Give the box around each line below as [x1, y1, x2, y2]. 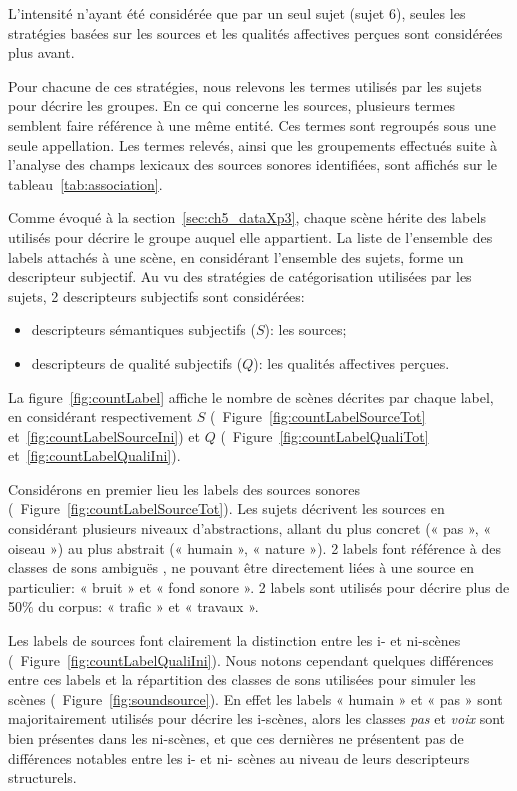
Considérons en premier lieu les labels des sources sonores [8, 478, 361, 499]
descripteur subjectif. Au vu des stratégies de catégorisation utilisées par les [8, 266, 472, 287]
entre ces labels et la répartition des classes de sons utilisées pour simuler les [8, 669, 476, 690]
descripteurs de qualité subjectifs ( [31, 352, 243, 373]
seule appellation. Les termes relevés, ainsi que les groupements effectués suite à [8, 134, 497, 155]
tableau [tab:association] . [8, 173, 163, 194]
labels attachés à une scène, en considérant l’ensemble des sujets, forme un [8, 246, 464, 267]
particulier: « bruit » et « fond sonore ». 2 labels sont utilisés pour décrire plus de [8, 576, 510, 597]
